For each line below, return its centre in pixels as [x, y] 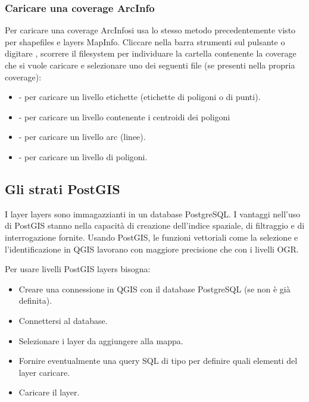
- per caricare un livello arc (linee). [82, 137]
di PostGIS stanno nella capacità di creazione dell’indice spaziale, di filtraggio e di [155, 225]
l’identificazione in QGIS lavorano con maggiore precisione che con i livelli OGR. [152, 249]
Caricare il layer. [49, 392]
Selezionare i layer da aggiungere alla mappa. [101, 340]
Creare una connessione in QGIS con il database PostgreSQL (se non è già [154, 289]
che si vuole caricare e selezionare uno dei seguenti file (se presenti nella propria [150, 65]
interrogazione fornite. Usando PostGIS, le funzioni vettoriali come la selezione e [152, 237]
